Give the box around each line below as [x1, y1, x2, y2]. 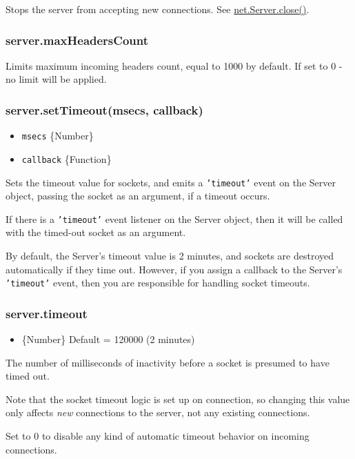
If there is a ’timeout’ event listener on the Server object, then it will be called [6, 211, 343, 226]
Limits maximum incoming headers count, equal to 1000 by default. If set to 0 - [6, 58, 343, 72]
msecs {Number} [21, 128, 94, 143]
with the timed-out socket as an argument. [6, 225, 186, 240]
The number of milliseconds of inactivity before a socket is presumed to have [6, 355, 329, 369]
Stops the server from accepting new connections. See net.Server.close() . [6, 2, 310, 16]
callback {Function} [21, 151, 112, 166]
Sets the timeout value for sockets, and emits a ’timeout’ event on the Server [6, 175, 336, 189]
